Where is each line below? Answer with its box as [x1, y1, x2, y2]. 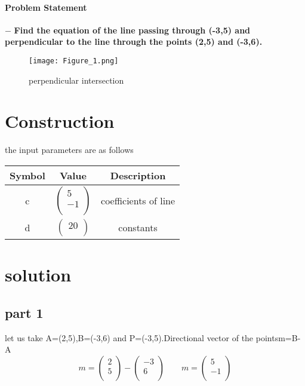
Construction [5, 109, 115, 133]
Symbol [10, 168, 45, 182]
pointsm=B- [255, 331, 301, 344]
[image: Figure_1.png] [29, 56, 119, 65]
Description [110, 168, 166, 182]
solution [5, 262, 72, 287]
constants [118, 220, 158, 235]
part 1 [5, 303, 44, 321]
